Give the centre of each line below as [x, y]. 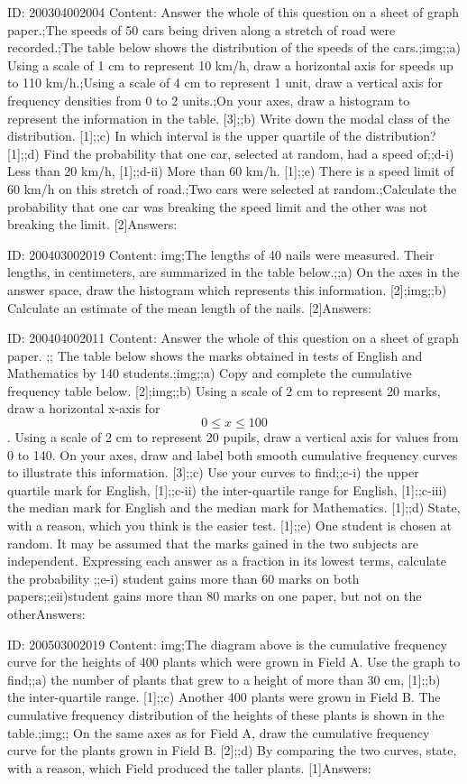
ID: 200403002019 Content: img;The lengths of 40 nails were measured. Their [221, 254]
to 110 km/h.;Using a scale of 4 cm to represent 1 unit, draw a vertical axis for [225, 83]
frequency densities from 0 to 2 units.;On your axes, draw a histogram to [209, 100]
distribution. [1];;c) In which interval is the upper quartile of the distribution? [222, 136]
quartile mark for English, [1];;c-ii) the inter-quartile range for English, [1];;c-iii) [227, 489]
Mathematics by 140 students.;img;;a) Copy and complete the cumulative [210, 373]
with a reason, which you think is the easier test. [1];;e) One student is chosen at [229, 526]
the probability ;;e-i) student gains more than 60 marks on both [183, 578]
